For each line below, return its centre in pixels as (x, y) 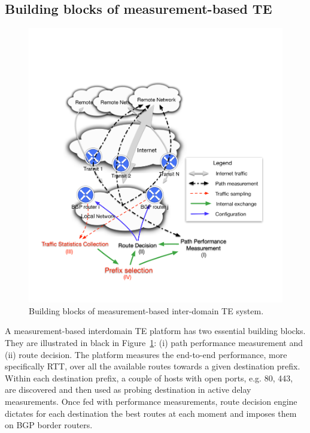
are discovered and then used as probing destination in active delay (128, 390)
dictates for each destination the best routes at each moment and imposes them (151, 413)
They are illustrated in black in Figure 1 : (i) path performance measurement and (154, 343)
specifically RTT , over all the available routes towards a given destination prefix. (153, 366)
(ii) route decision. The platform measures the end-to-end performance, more (146, 354)
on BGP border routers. (49, 425)
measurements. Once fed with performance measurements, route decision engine (151, 401)
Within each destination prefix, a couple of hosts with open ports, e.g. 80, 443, (149, 378)
